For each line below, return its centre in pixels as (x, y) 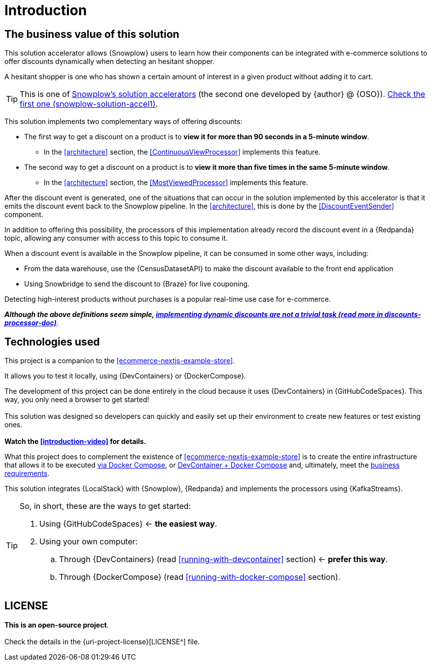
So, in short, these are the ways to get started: (105, 506)
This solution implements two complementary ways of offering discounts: (123, 122)
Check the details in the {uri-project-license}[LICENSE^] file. (102, 641)
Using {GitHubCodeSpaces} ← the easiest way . (128, 524)
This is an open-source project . (57, 625)
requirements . (27, 474)
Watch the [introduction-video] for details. (75, 442)
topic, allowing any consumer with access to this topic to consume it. (116, 238)
